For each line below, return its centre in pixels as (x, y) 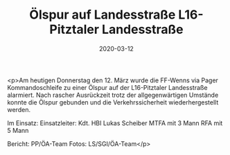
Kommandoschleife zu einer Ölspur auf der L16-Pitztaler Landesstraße (107, 87)
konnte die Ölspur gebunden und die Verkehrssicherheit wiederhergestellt (113, 102)
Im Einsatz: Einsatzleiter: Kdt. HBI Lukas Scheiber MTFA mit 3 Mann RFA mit (115, 123)
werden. (19, 109)
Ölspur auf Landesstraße (103, 15)
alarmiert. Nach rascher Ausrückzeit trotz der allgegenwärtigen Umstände (113, 95)
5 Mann (18, 130)
